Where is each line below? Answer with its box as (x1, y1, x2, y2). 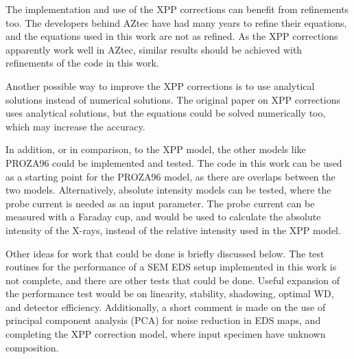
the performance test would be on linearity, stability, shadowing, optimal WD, (5, 286, 334, 301)
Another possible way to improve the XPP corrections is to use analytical (5, 78, 315, 93)
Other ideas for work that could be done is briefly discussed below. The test (5, 246, 324, 260)
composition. (5, 340, 59, 354)
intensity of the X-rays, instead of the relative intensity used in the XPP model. (5, 222, 341, 237)
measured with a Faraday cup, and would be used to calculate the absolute (5, 209, 321, 224)
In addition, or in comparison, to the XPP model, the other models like (5, 142, 306, 157)
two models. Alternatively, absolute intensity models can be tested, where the (5, 183, 331, 197)
